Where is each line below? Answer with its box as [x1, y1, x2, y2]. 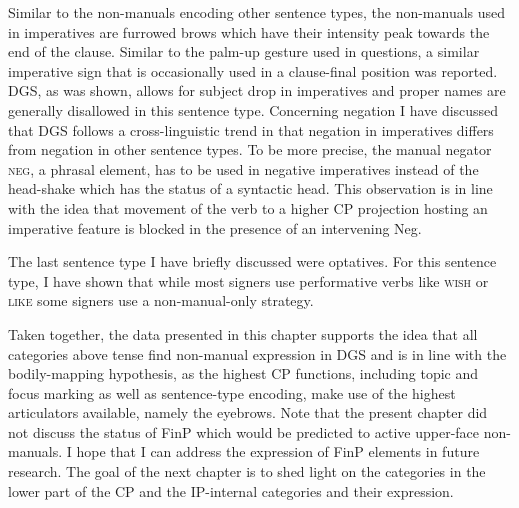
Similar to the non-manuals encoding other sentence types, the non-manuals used [8, 2, 506, 22]
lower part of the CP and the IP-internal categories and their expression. [8, 480, 454, 501]
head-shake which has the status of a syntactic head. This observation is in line [8, 178, 493, 199]
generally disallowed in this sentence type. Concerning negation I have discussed [8, 99, 499, 120]
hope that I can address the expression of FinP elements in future [76, 441, 480, 462]
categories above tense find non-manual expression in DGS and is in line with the [8, 343, 507, 364]
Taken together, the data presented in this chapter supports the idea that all [8, 323, 478, 344]
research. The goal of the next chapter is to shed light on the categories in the [8, 461, 486, 482]
